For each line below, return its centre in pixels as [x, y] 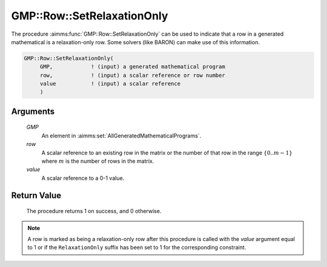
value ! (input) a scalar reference [110, 84]
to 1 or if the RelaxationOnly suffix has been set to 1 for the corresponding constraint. [137, 248]
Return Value [36, 195]
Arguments [33, 111]
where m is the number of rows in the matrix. [98, 161]
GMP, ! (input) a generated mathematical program [132, 67]
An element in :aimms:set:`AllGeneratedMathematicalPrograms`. [121, 136]
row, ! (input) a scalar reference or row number [132, 75]
